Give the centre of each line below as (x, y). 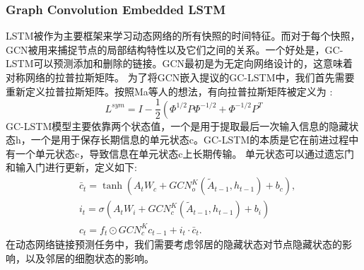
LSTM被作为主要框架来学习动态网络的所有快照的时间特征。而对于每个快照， (183, 36)
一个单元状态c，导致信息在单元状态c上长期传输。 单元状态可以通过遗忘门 (185, 153)
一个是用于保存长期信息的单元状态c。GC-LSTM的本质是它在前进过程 (190, 140)
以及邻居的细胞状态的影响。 (89, 258)
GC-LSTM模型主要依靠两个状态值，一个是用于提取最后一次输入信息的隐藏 (177, 125)
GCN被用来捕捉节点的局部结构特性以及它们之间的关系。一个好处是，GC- (175, 49)
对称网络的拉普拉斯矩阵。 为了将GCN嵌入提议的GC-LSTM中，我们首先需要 (180, 77)
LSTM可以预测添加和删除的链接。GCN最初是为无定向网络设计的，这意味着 (180, 63)
